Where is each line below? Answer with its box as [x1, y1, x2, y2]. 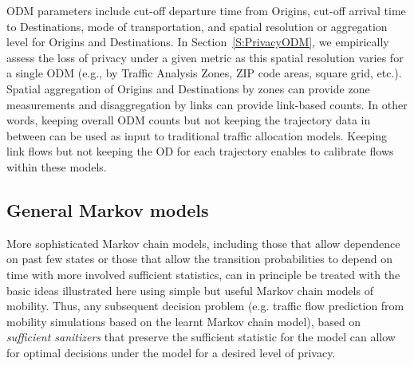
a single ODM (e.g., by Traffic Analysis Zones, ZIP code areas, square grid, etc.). [6, 65, 402, 81]
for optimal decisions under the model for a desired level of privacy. [6, 344, 336, 360]
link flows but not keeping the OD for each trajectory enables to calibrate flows [6, 143, 394, 159]
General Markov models [6, 197, 209, 222]
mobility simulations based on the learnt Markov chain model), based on [6, 313, 361, 329]
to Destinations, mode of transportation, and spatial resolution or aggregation [6, 18, 388, 34]
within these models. [6, 158, 107, 175]
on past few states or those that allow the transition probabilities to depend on [6, 250, 392, 267]
